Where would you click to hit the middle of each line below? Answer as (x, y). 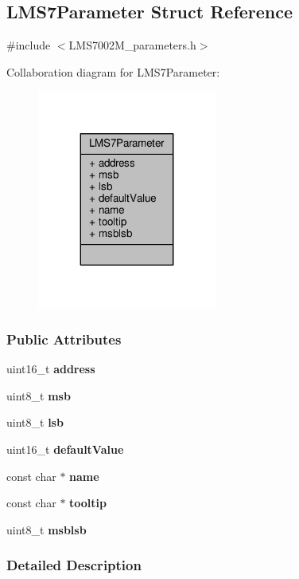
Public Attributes (64, 339)
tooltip (88, 503)
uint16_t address (51, 369)
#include (29, 45)
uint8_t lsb (35, 422)
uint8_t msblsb (47, 529)
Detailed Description (74, 565)
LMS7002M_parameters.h (132, 45)
